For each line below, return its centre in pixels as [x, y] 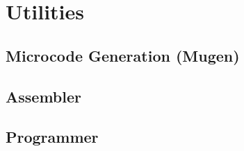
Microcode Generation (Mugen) [123, 55]
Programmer [52, 137]
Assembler [43, 96]
